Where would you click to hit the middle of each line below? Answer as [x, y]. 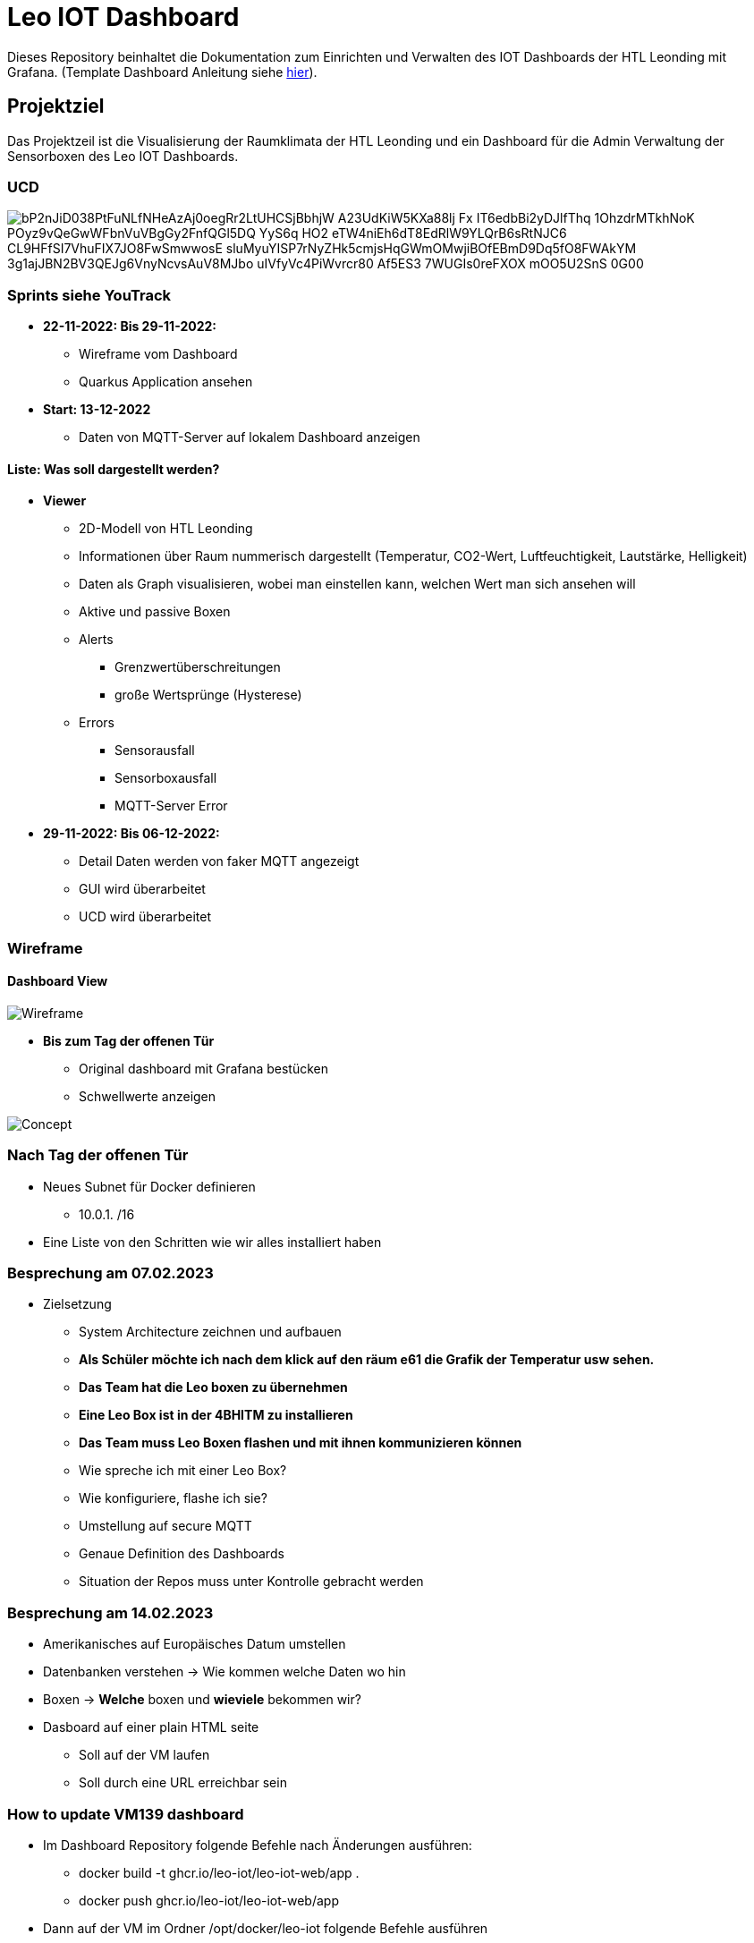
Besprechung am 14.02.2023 [110, 1612]
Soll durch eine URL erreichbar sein [183, 1783]
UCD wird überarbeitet [145, 917]
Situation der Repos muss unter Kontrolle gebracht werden [251, 1582]
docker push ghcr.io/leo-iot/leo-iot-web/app [209, 1900]
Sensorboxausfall [166, 778]
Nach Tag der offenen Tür [98, 1155]
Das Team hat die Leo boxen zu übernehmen [213, 1387]
